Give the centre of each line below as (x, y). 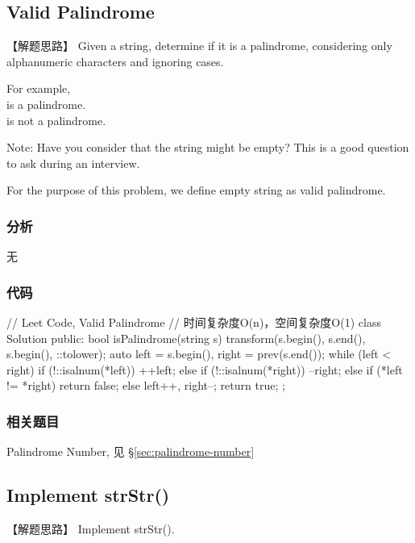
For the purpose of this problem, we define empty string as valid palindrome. (196, 190)
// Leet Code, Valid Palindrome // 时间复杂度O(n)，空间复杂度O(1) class (194, 322)
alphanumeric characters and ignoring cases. (115, 61)
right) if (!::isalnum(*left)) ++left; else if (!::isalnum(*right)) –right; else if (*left (205, 369)
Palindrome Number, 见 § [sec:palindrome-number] (131, 451)
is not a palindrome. (56, 120)
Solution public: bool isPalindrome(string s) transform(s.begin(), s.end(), (186, 338)
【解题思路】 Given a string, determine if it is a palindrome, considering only (199, 46)
